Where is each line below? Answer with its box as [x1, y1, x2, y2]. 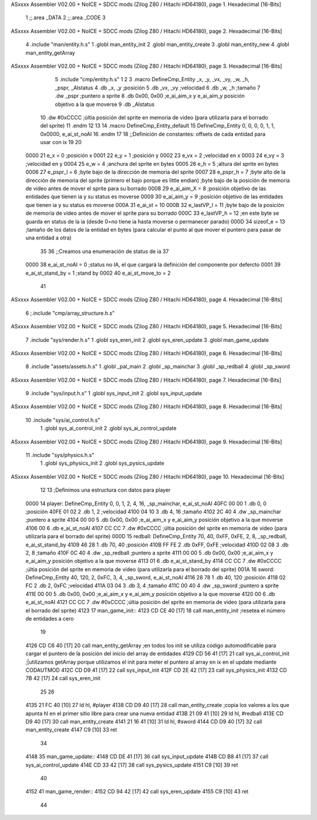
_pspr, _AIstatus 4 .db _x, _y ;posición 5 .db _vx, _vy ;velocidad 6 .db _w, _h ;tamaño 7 [55, 84, 261, 91]
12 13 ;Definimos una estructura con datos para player [40, 486, 171, 494]
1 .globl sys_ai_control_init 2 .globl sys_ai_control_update [40, 425, 177, 432]
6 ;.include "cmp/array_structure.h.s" [25, 309, 115, 316]
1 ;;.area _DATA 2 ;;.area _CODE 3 [25, 14, 106, 21]
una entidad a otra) [25, 234, 72, 241]
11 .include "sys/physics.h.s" [25, 452, 95, 459]
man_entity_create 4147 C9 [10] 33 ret [25, 726, 117, 734]
